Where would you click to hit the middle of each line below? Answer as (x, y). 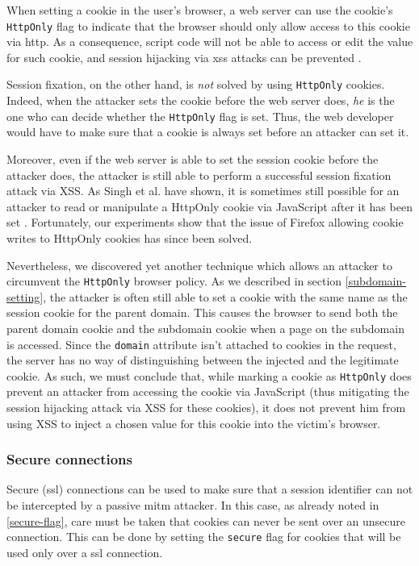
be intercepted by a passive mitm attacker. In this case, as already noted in (193, 505)
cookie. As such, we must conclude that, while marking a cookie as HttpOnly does (209, 375)
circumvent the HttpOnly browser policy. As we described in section (174, 281)
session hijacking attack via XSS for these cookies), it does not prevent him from (206, 408)
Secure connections (70, 459)
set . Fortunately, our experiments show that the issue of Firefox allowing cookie (205, 222)
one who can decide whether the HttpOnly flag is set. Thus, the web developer (200, 116)
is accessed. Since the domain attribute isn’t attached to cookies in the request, (201, 344)
